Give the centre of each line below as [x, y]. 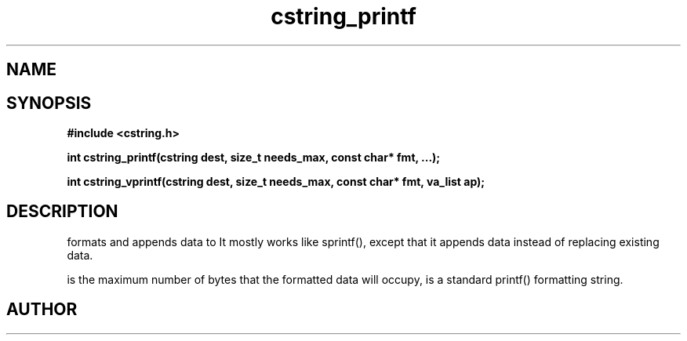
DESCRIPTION [62, 212]
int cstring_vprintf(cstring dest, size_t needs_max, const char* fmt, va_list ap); [276, 182]
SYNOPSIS [49, 103]
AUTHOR [42, 310]
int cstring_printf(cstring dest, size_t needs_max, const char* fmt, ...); [254, 158]
